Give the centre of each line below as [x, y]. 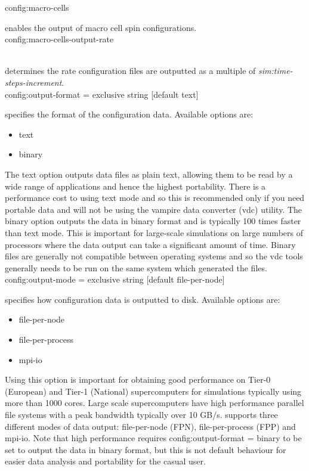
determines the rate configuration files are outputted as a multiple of [130, 71]
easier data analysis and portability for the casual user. [105, 461]
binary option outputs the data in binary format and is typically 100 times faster [153, 221]
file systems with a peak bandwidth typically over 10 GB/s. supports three [141, 415]
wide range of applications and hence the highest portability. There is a [135, 186]
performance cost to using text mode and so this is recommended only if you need [155, 198]
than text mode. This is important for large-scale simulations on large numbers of [154, 232]
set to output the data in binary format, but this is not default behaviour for [146, 449]
